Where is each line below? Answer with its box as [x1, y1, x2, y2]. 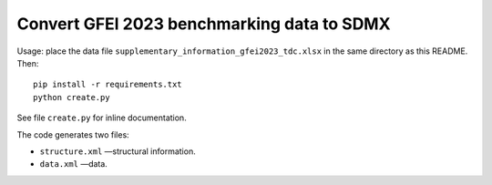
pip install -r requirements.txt [33, 79, 182, 90]
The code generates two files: [16, 128, 129, 140]
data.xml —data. [39, 159, 108, 170]
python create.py [33, 92, 110, 102]
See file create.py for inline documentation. [16, 112, 187, 123]
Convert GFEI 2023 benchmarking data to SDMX [16, 14, 391, 34]
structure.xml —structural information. [39, 146, 196, 157]
